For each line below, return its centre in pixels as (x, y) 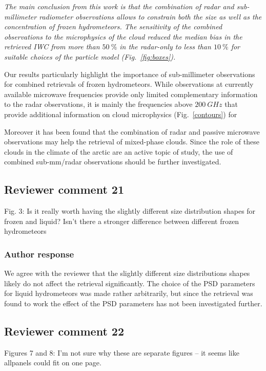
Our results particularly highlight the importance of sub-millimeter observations (130, 74)
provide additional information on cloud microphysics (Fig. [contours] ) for (121, 114)
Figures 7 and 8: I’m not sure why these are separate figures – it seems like (122, 352)
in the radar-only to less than (165, 47)
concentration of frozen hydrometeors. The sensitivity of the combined (113, 26)
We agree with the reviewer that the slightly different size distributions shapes (127, 273)
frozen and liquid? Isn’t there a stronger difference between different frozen (122, 221)
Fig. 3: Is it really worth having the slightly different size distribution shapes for (130, 211)
